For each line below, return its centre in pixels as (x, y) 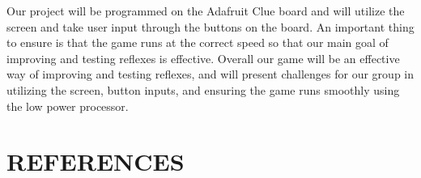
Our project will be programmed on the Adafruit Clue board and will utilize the (206, 11)
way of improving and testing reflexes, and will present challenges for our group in (210, 74)
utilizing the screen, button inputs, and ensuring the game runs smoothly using (203, 89)
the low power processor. (68, 106)
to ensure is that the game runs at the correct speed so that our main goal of (198, 42)
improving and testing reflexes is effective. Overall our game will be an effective (203, 58)
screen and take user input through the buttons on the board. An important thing (210, 26)
